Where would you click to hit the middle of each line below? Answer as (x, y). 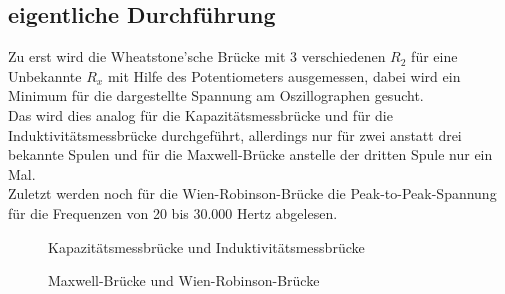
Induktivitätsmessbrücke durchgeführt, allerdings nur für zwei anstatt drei (235, 134)
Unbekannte (45, 75)
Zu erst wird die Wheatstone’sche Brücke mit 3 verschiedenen (197, 56)
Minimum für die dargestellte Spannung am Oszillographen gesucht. (216, 95)
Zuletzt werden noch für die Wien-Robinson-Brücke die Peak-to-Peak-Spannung (252, 193)
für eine (434, 56)
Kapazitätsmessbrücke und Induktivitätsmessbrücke (206, 246)
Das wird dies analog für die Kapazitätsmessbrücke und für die (200, 114)
